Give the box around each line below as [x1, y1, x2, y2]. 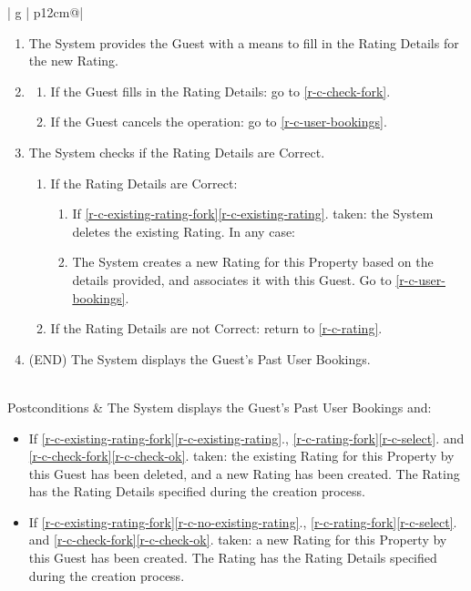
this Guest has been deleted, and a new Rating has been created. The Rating [28, 464, 460, 483]
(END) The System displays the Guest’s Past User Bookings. [28, 349, 371, 368]
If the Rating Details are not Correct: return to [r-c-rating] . [50, 319, 383, 338]
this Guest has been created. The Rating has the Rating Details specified [28, 548, 437, 567]
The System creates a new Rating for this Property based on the [72, 252, 434, 271]
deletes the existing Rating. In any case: [72, 221, 296, 240]
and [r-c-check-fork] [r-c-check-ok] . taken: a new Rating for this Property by [28, 530, 447, 549]
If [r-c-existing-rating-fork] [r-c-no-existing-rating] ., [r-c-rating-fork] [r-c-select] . [28, 512, 457, 531]
